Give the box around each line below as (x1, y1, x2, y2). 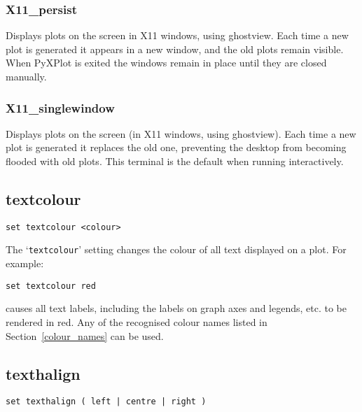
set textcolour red (6, 280, 96, 291)
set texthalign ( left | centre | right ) (6, 397, 207, 407)
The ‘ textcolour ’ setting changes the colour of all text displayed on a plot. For (6, 242, 347, 257)
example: (6, 256, 44, 271)
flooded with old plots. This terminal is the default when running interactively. (6, 154, 344, 168)
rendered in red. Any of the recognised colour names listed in (6, 314, 267, 329)
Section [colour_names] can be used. (6, 328, 164, 343)
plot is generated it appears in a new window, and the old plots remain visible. (6, 41, 344, 56)
